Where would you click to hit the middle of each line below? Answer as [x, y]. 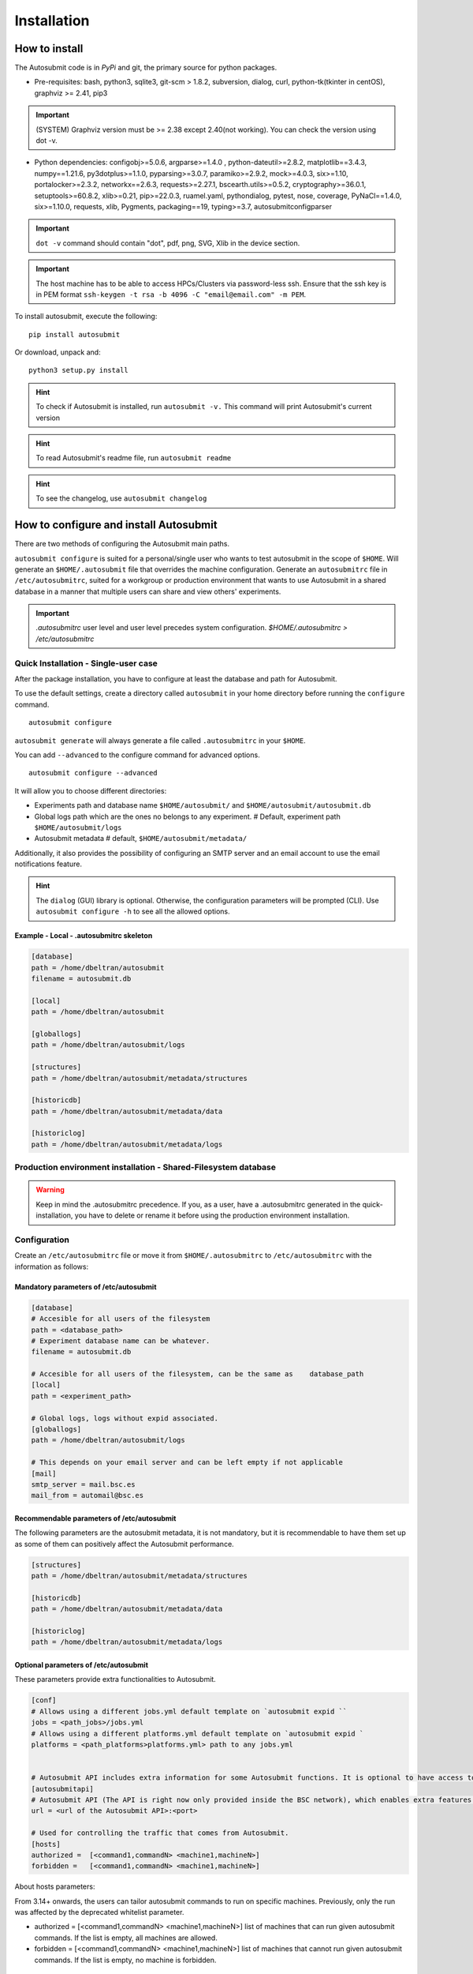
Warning [50, 1190]
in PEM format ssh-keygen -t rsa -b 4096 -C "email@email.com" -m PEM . [171, 294]
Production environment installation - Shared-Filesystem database [145, 1167]
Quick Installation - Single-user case [86, 663]
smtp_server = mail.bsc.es [83, 1484]
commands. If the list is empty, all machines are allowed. [126, 1938]
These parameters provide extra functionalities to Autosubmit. [115, 1679]
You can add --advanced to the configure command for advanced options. [137, 755]
